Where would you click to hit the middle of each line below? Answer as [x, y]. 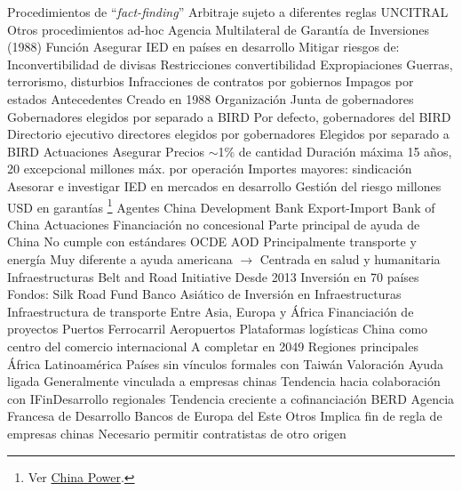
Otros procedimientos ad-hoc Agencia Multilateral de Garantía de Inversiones [219, 29]
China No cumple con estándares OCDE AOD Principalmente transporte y [212, 241]
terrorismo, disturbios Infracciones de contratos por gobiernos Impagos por [211, 81]
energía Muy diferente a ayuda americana [120, 258]
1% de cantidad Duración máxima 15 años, [335, 151]
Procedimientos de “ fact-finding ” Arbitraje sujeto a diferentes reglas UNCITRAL [228, 12]
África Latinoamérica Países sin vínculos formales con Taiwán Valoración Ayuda [225, 363]
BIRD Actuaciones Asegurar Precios [106, 151]
